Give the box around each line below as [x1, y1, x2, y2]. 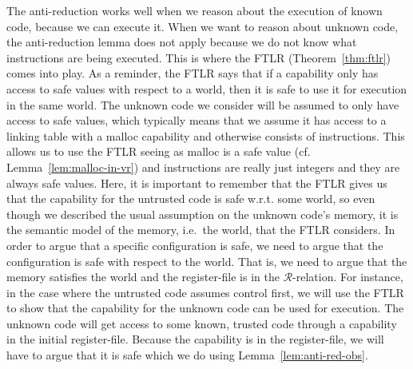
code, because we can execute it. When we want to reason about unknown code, [6, 18, 399, 34]
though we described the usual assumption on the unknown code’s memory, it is [6, 205, 399, 222]
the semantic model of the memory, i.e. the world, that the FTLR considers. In [6, 221, 395, 238]
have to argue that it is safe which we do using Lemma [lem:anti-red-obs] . [6, 347, 368, 363]
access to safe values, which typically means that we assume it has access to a [6, 112, 387, 129]
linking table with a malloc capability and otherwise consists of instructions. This [6, 127, 405, 144]
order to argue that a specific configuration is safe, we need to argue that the [6, 236, 383, 253]
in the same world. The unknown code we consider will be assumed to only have [6, 96, 399, 113]
